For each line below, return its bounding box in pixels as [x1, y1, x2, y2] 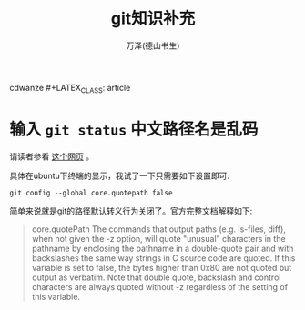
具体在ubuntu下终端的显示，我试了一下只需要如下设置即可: [9, 170, 230, 181]
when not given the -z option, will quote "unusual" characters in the [31, 233, 286, 244]
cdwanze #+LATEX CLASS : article [9, 82, 131, 95]
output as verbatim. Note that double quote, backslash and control [31, 272, 281, 283]
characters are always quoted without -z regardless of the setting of [31, 281, 289, 292]
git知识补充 [110, 8, 196, 29]
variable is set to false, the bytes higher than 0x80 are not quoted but [31, 262, 292, 273]
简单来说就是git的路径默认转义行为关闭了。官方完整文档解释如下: [9, 205, 253, 216]
